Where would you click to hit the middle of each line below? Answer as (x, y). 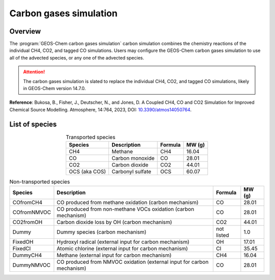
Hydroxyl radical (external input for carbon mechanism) (123, 242)
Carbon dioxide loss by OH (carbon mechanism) (115, 222)
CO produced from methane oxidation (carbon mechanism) (128, 203)
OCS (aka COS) (88, 172)
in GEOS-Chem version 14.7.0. (54, 89)
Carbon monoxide (133, 158)
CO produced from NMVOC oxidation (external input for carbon (133, 262)
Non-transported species (40, 182)
